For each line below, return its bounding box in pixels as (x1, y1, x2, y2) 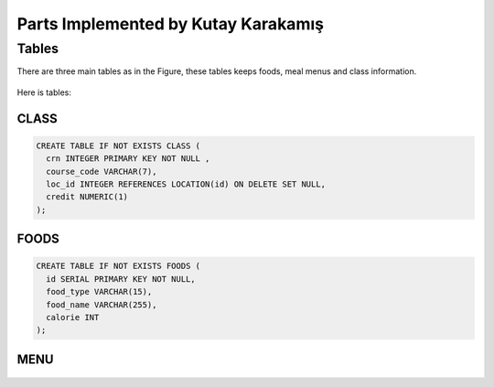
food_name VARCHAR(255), (46, 299, 157, 310)
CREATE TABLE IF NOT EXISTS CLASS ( (36, 140, 201, 151)
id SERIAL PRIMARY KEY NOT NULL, (46, 274, 196, 284)
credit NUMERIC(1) (46, 192, 128, 202)
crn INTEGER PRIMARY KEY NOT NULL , (46, 154, 210, 164)
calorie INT (46, 312, 100, 322)
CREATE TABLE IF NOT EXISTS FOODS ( (36, 261, 201, 272)
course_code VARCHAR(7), (46, 166, 157, 177)
